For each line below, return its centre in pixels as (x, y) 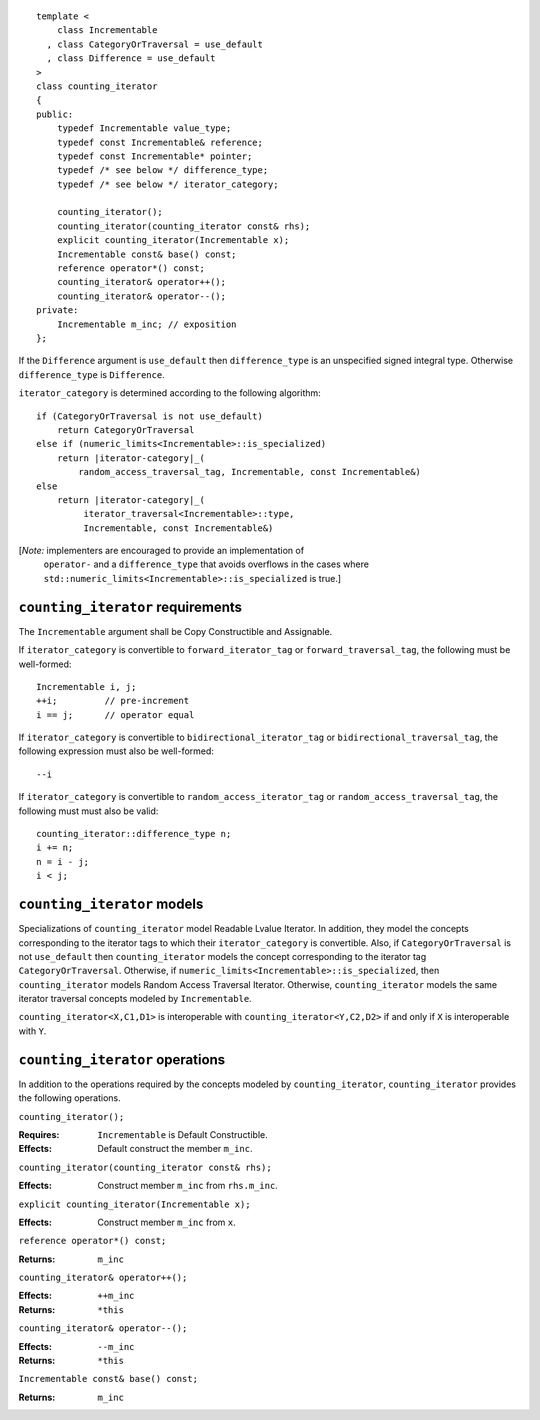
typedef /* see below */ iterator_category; (167, 184)
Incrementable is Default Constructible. (183, 1134)
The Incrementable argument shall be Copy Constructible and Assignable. (175, 631)
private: (57, 310)
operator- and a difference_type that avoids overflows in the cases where (206, 564)
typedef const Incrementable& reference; (160, 142)
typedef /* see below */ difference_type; (162, 170)
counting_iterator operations (122, 1059)
